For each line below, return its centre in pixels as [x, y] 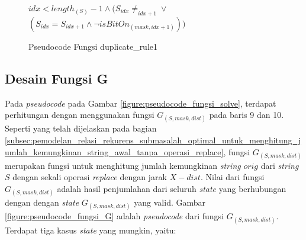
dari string [280, 165]
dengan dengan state [42, 202]
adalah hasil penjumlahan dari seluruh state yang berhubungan [172, 188]
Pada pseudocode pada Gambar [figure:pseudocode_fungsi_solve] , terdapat [141, 103]
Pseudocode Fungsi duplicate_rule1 [93, 46]
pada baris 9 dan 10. [247, 115]
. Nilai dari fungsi [232, 177]
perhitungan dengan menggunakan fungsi [80, 115]
